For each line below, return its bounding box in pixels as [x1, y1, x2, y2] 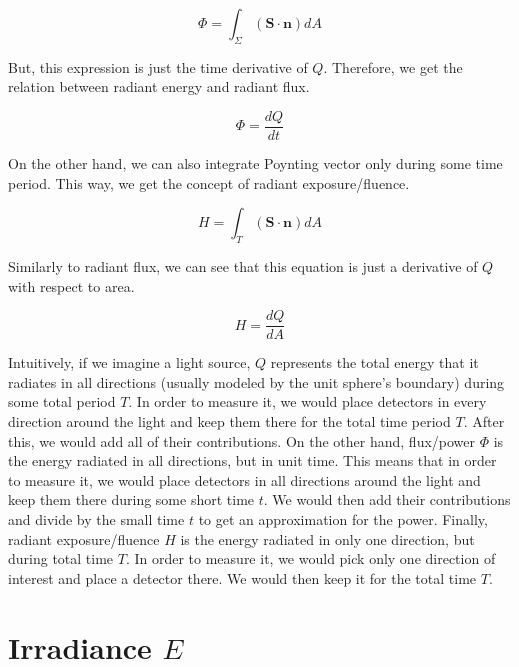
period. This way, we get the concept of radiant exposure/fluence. [8, 172, 410, 193]
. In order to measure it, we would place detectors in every [128, 391, 487, 412]
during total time [8, 548, 114, 569]
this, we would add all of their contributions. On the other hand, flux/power [8, 430, 476, 451]
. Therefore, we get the [323, 56, 463, 77]
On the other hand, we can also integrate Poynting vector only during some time [8, 153, 503, 174]
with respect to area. [8, 275, 135, 296]
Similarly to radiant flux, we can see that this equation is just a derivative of [8, 256, 478, 277]
